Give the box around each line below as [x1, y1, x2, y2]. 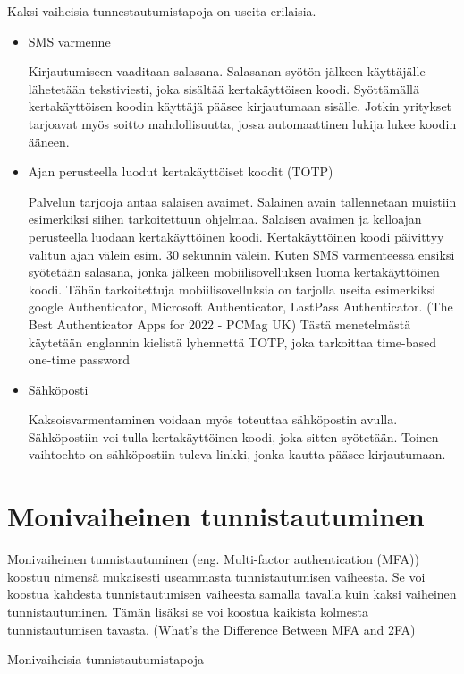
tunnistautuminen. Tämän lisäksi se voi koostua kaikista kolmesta [7, 601, 368, 620]
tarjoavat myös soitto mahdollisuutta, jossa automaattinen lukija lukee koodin [28, 114, 457, 132]
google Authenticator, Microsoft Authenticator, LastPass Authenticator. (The [28, 297, 453, 316]
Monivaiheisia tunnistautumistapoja [7, 650, 205, 669]
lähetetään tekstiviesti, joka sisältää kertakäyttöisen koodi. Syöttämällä [28, 79, 419, 98]
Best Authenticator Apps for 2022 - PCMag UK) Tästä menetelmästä [28, 314, 411, 333]
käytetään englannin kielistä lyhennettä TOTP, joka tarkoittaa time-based [28, 332, 436, 351]
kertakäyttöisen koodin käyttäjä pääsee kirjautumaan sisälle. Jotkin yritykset [28, 97, 452, 115]
